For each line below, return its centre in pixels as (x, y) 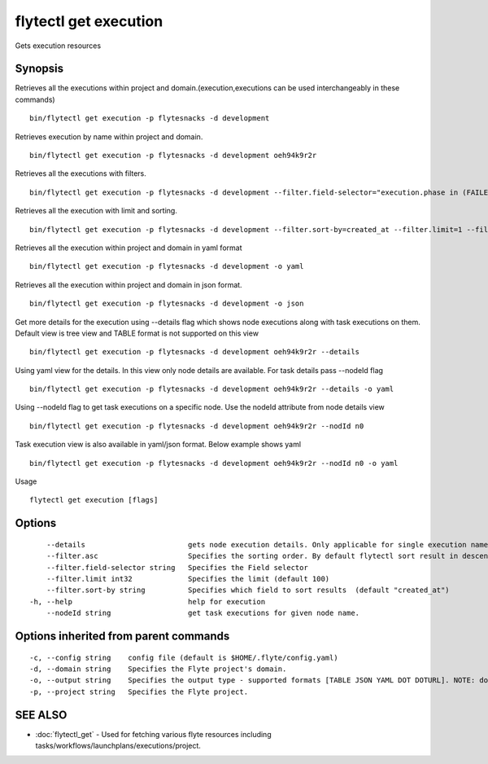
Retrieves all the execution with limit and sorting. (96, 211)
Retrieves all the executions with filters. (81, 173)
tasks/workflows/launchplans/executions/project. (118, 746)
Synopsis (39, 69)
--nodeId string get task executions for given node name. (203, 613)
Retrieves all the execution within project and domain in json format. (129, 284)
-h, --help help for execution (148, 602)
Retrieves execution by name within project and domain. (109, 136)
